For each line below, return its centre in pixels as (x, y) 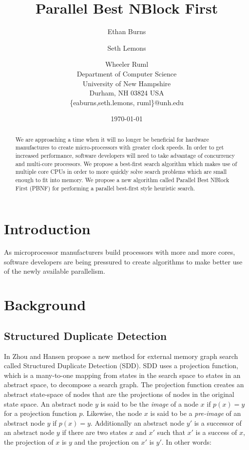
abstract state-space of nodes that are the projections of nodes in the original (119, 394)
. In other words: (186, 441)
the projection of (29, 441)
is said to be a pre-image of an (196, 413)
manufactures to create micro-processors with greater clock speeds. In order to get (120, 147)
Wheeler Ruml (127, 64)
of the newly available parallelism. (55, 271)
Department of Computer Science (127, 73)
